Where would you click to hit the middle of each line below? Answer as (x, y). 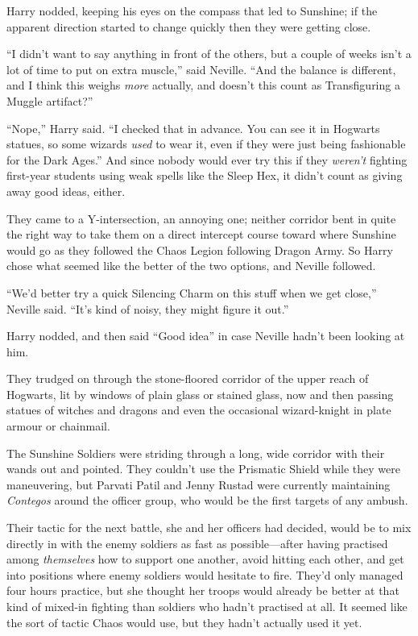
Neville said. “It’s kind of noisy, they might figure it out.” (148, 308)
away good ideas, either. (66, 191)
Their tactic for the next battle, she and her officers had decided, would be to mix (209, 528)
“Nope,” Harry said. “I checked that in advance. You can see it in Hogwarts (193, 128)
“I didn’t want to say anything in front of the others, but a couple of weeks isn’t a (209, 54)
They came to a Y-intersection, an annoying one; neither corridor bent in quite (201, 218)
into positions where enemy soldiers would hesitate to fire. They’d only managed (205, 574)
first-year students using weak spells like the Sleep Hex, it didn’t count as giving (205, 175)
